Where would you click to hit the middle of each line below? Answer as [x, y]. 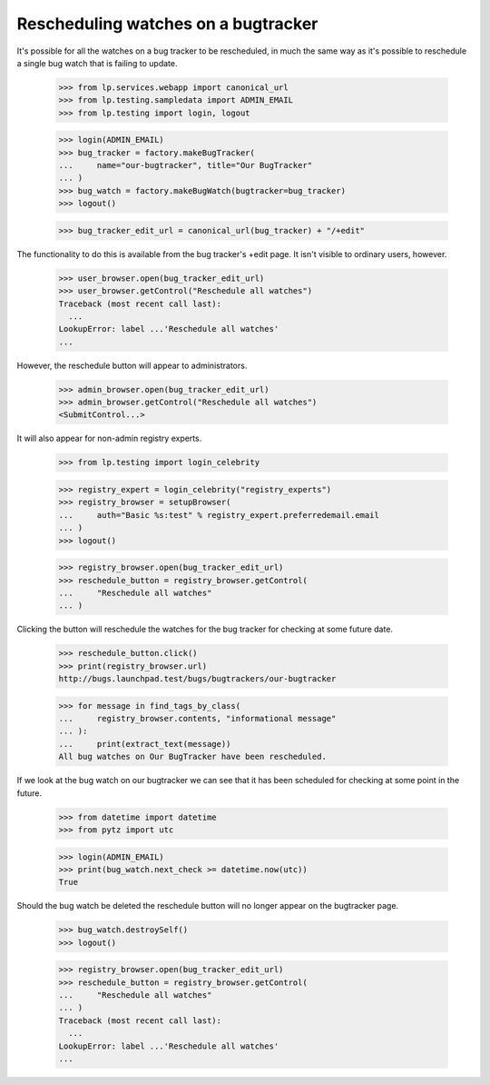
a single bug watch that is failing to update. [97, 63]
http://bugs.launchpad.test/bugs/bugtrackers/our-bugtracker [197, 679]
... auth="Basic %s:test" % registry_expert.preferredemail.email [219, 515]
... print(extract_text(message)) [145, 744]
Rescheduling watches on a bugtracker [167, 24]
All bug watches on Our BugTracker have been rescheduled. [192, 757]
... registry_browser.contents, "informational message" [197, 719]
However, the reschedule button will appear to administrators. [132, 365]
